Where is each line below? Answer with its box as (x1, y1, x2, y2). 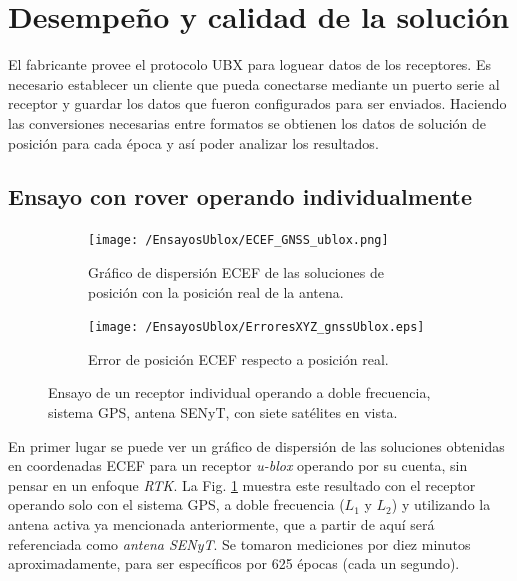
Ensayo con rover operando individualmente (8, 181, 473, 212)
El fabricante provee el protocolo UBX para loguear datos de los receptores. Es (8, 54, 491, 75)
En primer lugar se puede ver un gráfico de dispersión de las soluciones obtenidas (8, 435, 505, 456)
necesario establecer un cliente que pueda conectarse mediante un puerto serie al (8, 73, 500, 94)
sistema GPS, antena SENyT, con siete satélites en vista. (48, 401, 398, 422)
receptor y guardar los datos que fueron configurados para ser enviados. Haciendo (8, 93, 507, 114)
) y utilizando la (391, 494, 491, 515)
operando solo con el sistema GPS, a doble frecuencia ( (8, 494, 345, 515)
